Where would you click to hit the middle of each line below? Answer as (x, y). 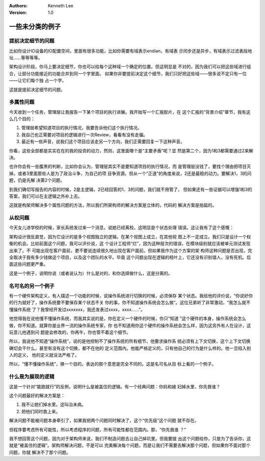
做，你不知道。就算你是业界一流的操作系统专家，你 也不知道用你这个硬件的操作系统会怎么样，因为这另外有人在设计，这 (130, 325)
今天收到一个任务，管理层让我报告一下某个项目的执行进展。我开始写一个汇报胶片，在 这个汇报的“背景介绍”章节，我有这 (130, 112)
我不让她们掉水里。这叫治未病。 (53, 404)
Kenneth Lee (61, 6)
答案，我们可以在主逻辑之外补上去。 (46, 196)
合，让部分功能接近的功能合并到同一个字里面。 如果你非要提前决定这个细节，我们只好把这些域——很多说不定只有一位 (128, 73)
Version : (18, 13)
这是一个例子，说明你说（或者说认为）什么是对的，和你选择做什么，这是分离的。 (91, 273)
